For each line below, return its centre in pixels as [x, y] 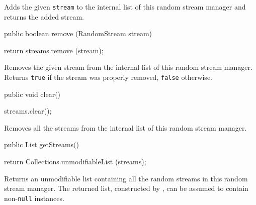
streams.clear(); [28, 111]
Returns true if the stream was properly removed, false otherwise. [108, 77]
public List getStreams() [41, 144]
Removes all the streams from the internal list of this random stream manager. [125, 127]
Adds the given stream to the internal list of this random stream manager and [125, 7]
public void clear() [32, 94]
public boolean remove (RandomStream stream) [78, 33]
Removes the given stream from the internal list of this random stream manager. [128, 67]
